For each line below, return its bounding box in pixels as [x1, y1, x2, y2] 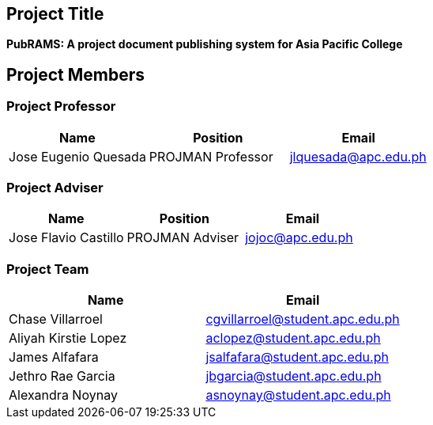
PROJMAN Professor [149, 148, 273, 165]
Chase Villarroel [9, 311, 103, 328]
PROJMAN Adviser [126, 230, 239, 246]
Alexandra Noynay [9, 387, 118, 404]
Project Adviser [6, 180, 104, 196]
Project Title [6, 4, 104, 24]
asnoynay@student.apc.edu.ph [205, 387, 391, 404]
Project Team [6, 260, 89, 277]
